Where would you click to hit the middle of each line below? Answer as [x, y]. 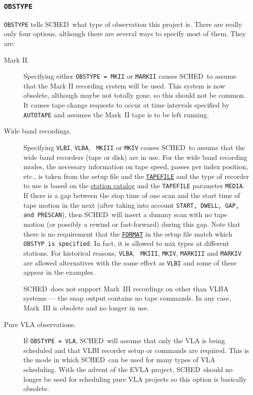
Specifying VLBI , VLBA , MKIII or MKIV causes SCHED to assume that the [134, 147]
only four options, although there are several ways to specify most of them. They [125, 33]
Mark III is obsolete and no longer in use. [86, 307]
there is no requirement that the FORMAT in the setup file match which [128, 233]
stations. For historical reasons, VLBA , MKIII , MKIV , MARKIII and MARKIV [133, 252]
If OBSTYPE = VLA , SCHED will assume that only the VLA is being [124, 340]
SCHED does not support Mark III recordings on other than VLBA [126, 288]
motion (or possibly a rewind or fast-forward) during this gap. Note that [132, 224]
